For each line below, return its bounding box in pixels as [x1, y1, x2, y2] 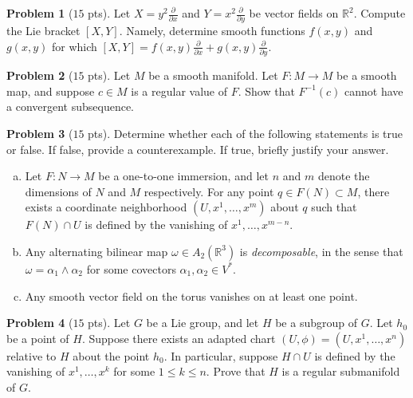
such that [311, 199, 357, 215]
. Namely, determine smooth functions [119, 22, 305, 39]
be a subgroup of [275, 314, 357, 331]
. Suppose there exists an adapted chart [81, 329, 276, 346]
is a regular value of [131, 82, 228, 99]
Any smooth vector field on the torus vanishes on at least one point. [25, 287, 358, 304]
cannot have [344, 82, 403, 99]
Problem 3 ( [6, 125, 73, 141]
